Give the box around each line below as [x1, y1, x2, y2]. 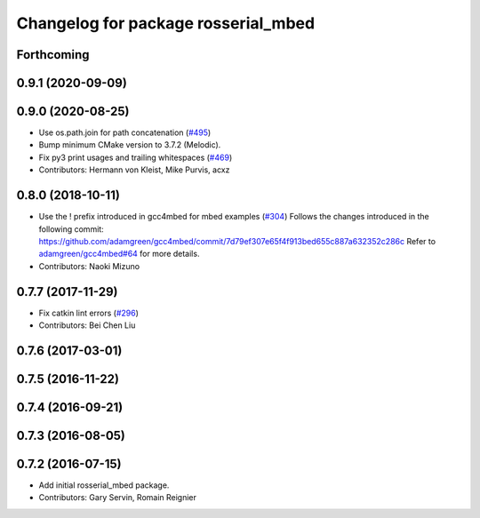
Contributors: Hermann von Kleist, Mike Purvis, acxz [38, 164, 230, 175]
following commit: [38, 223, 104, 235]
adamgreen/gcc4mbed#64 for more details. [38, 249, 200, 259]
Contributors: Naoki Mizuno [38, 260, 140, 271]
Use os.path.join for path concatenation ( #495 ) [38, 127, 212, 138]
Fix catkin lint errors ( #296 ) [38, 307, 140, 318]
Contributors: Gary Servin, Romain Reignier [38, 492, 197, 503]
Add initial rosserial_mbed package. [38, 480, 170, 490]
